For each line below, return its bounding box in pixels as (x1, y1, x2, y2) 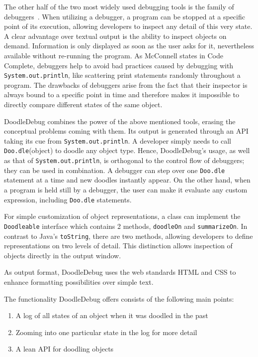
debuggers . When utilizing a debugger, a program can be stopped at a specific (4, 11, 245, 21)
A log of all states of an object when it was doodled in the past (15, 310, 208, 321)
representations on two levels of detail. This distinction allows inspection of (4, 240, 233, 251)
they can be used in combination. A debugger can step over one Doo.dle (4, 165, 225, 175)
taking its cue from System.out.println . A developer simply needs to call (4, 135, 231, 146)
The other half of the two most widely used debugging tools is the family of (4, 1, 234, 11)
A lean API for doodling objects (15, 344, 114, 354)
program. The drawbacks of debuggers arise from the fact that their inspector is (4, 79, 248, 90)
